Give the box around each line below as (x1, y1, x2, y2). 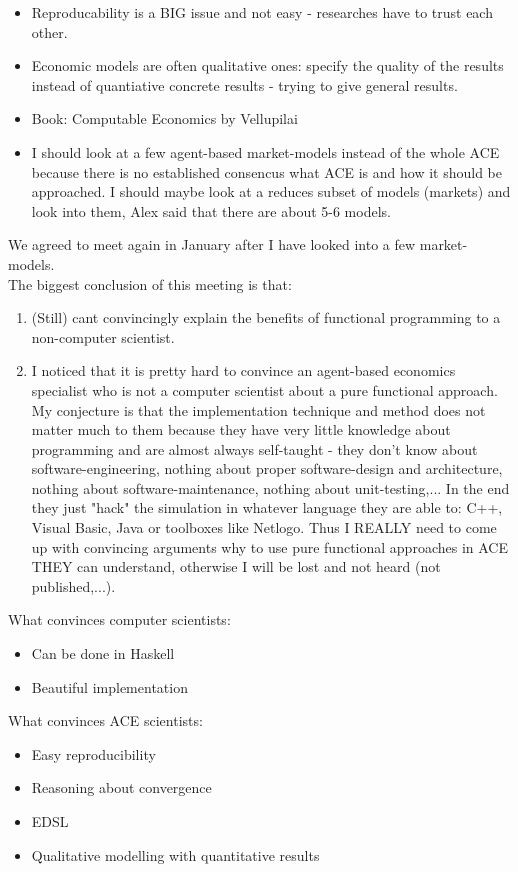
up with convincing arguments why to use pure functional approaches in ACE (31, 536, 508, 557)
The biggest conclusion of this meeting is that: (8, 273, 292, 294)
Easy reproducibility (31, 743, 156, 764)
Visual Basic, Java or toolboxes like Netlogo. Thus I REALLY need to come (31, 517, 497, 538)
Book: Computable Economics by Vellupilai (31, 108, 298, 129)
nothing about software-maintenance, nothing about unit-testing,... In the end (31, 477, 510, 498)
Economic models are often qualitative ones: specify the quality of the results (31, 55, 504, 76)
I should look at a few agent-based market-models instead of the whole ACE (31, 141, 500, 162)
